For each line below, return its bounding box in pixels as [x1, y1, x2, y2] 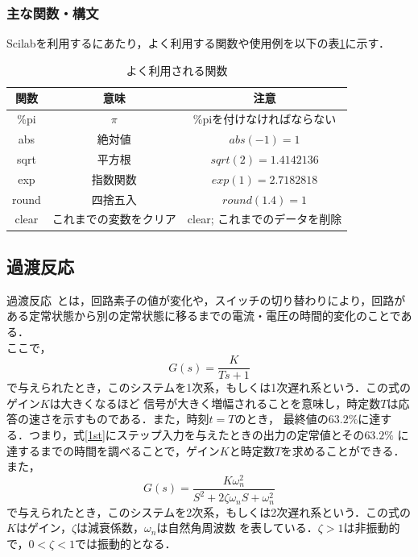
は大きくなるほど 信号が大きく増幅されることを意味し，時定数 [49, 394, 381, 411]
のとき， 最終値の [234, 410, 329, 427]
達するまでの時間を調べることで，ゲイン [6, 442, 220, 459]
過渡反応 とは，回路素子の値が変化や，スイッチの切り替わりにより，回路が [6, 291, 406, 308]
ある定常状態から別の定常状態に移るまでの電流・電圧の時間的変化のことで [6, 307, 401, 324]
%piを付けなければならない [192, 110, 337, 127]
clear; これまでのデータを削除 [187, 210, 342, 227]
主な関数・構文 [6, 2, 99, 23]
